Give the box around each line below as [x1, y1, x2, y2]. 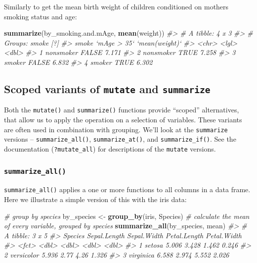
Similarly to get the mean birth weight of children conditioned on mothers [4, 1, 229, 11]
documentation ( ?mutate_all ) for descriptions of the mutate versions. [4, 143, 216, 154]
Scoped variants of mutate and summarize [4, 81, 211, 96]
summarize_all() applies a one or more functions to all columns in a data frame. [4, 184, 251, 195]
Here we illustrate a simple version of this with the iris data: [4, 194, 187, 204]
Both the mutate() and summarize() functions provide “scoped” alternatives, [4, 105, 239, 115]
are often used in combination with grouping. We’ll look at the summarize [4, 124, 228, 134]
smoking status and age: [4, 11, 77, 21]
